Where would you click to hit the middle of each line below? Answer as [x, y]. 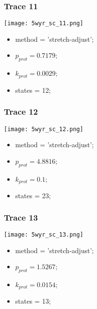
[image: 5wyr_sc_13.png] [44, 234]
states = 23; [33, 196]
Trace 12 [21, 112]
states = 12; [33, 90]
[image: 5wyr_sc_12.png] [44, 129]
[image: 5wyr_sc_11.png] [44, 24]
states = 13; [33, 301]
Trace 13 [21, 217]
